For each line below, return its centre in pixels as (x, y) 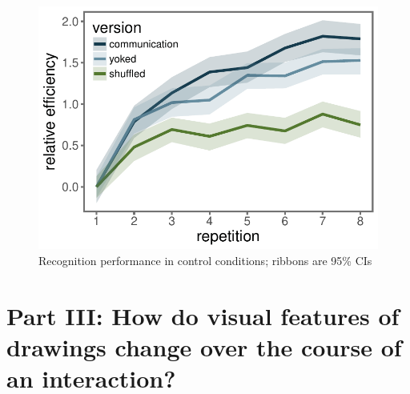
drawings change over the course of (204, 346)
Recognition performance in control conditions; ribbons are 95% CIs (205, 260)
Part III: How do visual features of (203, 315)
